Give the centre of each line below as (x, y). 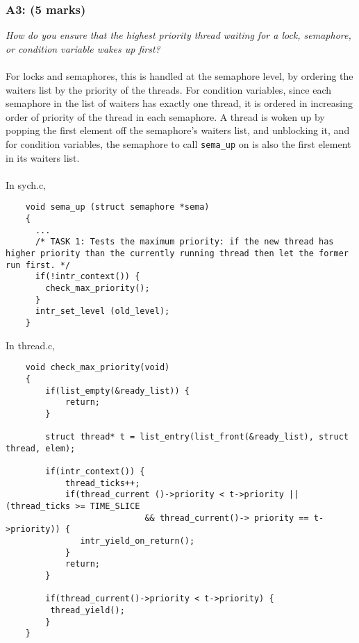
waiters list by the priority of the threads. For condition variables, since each (169, 89)
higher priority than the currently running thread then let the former (177, 254)
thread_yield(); (87, 610)
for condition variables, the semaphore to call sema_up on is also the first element (178, 143)
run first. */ (38, 265)
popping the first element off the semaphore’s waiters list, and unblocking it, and (178, 130)
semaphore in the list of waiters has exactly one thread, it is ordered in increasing (179, 103)
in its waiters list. (43, 157)
